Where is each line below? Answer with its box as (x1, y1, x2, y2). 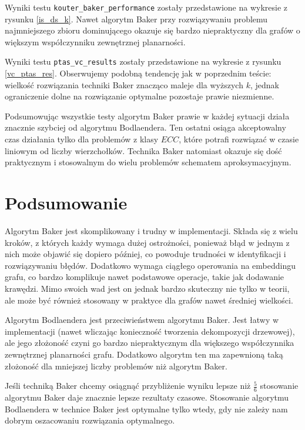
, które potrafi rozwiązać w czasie (179, 133, 299, 145)
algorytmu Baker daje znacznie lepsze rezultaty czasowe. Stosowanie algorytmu (5, 391, 289, 403)
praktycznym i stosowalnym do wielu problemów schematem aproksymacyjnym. (5, 156, 291, 168)
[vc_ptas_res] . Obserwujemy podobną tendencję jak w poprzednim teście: (5, 67, 272, 79)
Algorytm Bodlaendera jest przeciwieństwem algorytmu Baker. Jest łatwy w (5, 314, 279, 326)
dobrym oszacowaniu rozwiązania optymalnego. (5, 414, 175, 426)
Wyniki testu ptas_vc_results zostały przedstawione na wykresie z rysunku (5, 55, 281, 68)
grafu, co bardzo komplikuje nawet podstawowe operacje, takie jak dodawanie (5, 271, 284, 283)
